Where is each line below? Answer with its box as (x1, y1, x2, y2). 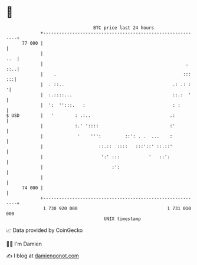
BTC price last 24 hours (93, 25, 155, 31)
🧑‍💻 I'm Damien (6, 240, 42, 247)
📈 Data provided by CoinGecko (6, 227, 83, 234)
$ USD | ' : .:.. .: (6, 112, 176, 119)
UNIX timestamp (103, 215, 142, 222)
